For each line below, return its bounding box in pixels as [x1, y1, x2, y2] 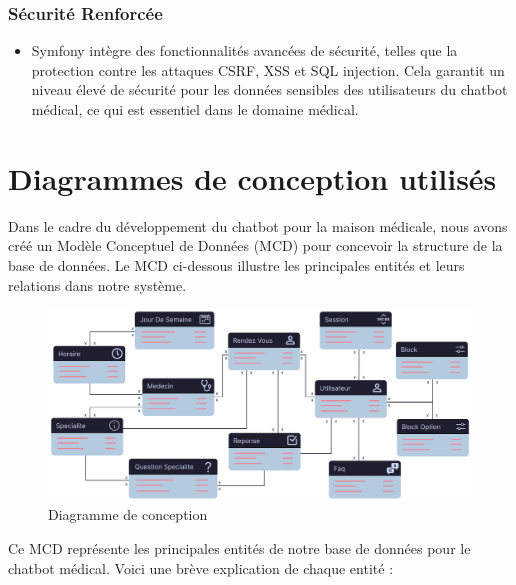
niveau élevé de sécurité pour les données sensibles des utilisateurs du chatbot [31, 79, 508, 100]
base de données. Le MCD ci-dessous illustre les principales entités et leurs [8, 254, 465, 275]
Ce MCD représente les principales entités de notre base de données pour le [8, 537, 471, 558]
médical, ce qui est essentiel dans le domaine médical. [31, 99, 359, 119]
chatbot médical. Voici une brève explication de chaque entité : [8, 557, 394, 578]
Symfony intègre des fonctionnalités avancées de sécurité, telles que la [31, 40, 458, 61]
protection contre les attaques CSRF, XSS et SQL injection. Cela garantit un [31, 59, 505, 80]
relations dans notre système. [8, 274, 187, 295]
